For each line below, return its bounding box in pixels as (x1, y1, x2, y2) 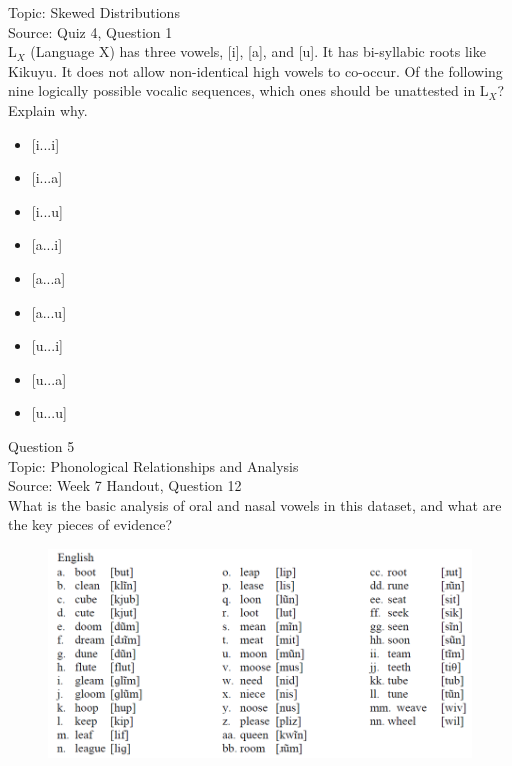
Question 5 (8, 435, 75, 456)
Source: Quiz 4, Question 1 (8, 21, 173, 42)
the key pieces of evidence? (8, 514, 173, 535)
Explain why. (8, 99, 88, 120)
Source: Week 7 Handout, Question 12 (8, 475, 242, 496)
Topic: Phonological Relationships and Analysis (8, 455, 299, 476)
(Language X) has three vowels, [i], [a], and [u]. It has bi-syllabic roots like (30, 41, 486, 62)
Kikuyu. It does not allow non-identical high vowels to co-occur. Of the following (8, 60, 503, 81)
